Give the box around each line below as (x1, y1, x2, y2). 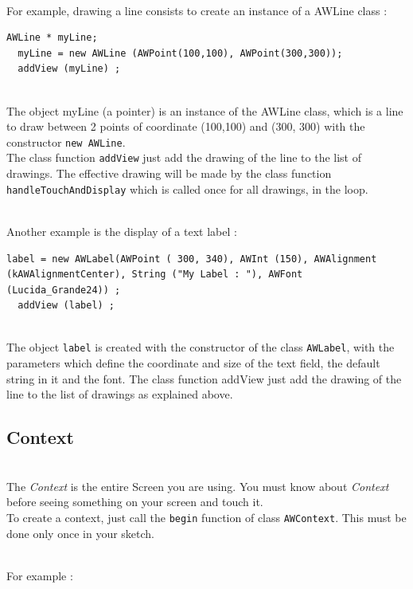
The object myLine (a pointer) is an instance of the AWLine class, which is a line (6, 102, 403, 119)
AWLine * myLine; (6, 32, 98, 44)
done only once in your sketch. (6, 524, 155, 541)
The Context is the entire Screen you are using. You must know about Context (6, 477, 389, 494)
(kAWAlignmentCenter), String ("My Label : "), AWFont (6, 269, 303, 281)
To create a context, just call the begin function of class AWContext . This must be (6, 509, 407, 525)
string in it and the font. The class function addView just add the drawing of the (6, 370, 402, 387)
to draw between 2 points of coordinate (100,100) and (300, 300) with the (6, 118, 365, 135)
